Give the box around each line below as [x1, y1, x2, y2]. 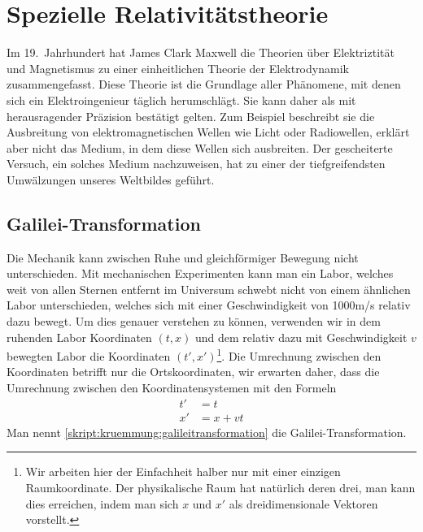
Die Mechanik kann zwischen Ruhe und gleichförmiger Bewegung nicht [7, 249, 359, 266]
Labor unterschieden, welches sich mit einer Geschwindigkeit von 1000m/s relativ [7, 296, 411, 314]
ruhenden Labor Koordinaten [7, 328, 152, 345]
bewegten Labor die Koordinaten [7, 347, 171, 364]
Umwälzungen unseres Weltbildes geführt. [7, 171, 215, 188]
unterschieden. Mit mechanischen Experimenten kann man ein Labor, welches [7, 265, 394, 282]
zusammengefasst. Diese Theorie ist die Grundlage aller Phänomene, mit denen [7, 76, 401, 93]
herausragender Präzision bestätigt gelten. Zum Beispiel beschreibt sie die [7, 107, 375, 124]
